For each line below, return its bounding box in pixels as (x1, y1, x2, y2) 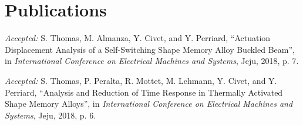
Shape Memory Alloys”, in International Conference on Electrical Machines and (5, 97, 293, 110)
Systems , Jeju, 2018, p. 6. (5, 109, 96, 121)
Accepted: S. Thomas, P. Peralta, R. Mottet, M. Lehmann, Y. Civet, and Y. (5, 74, 277, 86)
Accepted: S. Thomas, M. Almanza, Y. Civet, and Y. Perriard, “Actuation (5, 32, 271, 44)
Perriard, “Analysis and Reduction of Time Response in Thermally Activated (5, 86, 283, 98)
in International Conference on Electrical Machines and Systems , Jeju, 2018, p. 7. (5, 55, 299, 67)
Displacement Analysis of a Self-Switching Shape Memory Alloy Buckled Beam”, (5, 43, 295, 55)
